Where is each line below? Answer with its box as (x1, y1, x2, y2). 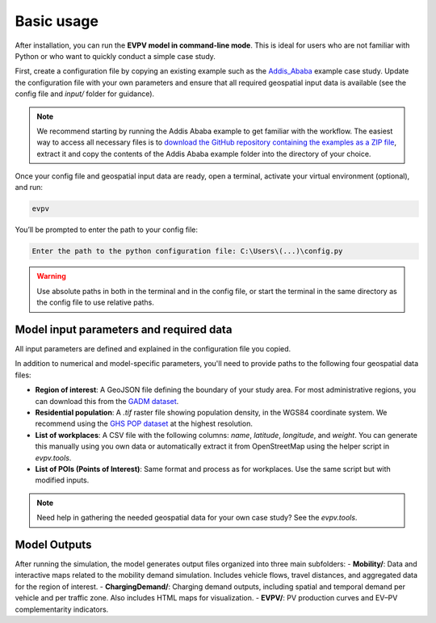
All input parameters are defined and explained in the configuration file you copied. (15, 344, 291, 354)
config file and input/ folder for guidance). (15, 89, 155, 99)
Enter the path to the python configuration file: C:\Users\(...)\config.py (31, 246, 343, 256)
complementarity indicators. (15, 604, 109, 614)
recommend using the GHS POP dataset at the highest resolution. (35, 419, 254, 428)
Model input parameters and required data (15, 322, 233, 336)
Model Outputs (15, 537, 92, 551)
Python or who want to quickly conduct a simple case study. (15, 51, 216, 61)
